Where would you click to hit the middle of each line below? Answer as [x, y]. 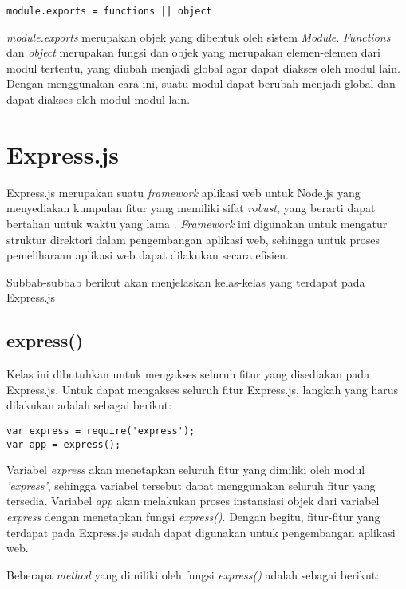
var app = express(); [64, 444]
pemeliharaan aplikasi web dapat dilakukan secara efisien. [148, 255]
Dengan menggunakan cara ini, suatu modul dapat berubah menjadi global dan [201, 83]
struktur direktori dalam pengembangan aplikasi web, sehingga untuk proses [193, 239]
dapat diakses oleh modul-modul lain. [99, 99]
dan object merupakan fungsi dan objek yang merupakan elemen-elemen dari [193, 52]
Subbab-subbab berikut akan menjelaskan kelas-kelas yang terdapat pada [186, 281]
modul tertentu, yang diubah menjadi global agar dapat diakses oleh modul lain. [203, 67]
